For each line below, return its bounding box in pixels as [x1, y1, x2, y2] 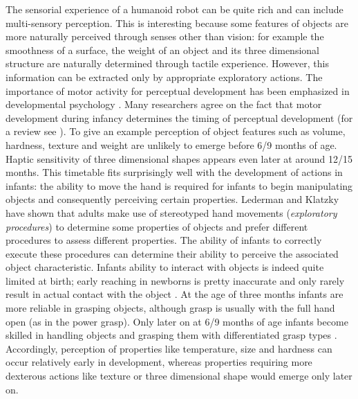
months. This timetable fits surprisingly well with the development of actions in [6, 165, 343, 179]
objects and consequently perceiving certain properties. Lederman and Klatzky [6, 192, 339, 206]
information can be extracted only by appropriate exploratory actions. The [6, 69, 323, 84]
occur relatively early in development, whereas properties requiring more [6, 355, 312, 369]
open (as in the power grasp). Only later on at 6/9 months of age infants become [6, 314, 348, 328]
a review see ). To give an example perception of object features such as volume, [6, 124, 346, 139]
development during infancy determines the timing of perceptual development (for [6, 110, 353, 125]
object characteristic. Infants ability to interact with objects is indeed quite [6, 260, 324, 274]
